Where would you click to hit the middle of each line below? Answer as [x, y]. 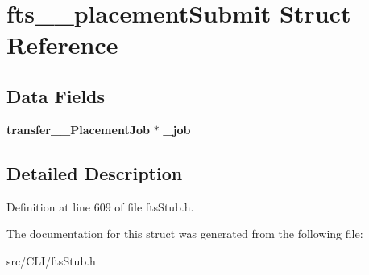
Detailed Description [95, 172]
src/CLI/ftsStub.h [51, 260]
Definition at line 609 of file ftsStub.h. [100, 206]
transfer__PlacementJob [78, 129]
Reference [62, 45]
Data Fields [56, 95]
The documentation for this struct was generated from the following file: [185, 234]
